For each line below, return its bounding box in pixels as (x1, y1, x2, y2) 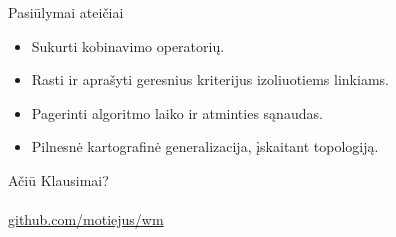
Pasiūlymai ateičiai (8, 2, 124, 22)
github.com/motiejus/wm (8, 209, 164, 230)
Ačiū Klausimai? (8, 169, 109, 190)
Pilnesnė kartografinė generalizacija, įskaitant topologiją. (31, 136, 379, 157)
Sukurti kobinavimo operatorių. (31, 35, 225, 56)
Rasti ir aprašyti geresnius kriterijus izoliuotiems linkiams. (31, 69, 389, 90)
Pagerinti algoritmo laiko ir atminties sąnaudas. (31, 102, 323, 123)
